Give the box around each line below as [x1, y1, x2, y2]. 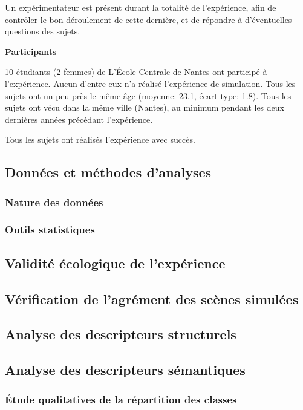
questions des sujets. [5, 25, 80, 37]
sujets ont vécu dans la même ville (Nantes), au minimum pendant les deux [5, 101, 284, 114]
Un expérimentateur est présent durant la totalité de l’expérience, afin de [5, 1, 276, 13]
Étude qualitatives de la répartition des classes [5, 392, 237, 407]
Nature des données [5, 194, 103, 209]
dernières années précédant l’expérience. [5, 112, 153, 125]
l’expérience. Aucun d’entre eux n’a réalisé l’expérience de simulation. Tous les [5, 77, 296, 89]
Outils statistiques [5, 222, 95, 237]
